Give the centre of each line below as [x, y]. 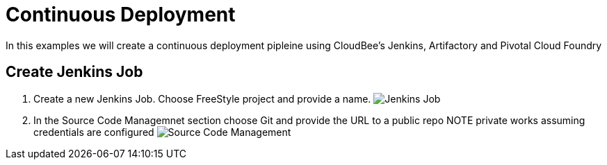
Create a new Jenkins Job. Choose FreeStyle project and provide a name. [202, 98]
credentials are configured [94, 132]
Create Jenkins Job [74, 72]
